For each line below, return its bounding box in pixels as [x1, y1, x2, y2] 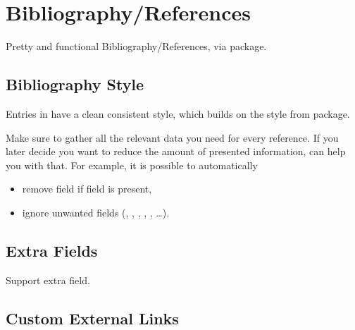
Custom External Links [6, 307, 179, 329]
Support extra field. [6, 272, 90, 287]
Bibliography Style [6, 73, 144, 95]
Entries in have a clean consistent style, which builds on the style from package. [6, 106, 350, 121]
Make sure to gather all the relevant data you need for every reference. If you [6, 130, 339, 145]
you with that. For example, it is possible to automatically [6, 157, 258, 172]
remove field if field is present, [22, 181, 152, 196]
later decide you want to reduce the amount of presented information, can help [6, 144, 346, 159]
